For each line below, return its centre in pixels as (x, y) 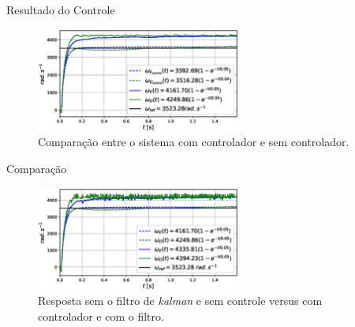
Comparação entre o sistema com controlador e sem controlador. (194, 142)
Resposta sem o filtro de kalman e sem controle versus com (180, 301)
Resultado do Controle (61, 9)
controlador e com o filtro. (101, 316)
